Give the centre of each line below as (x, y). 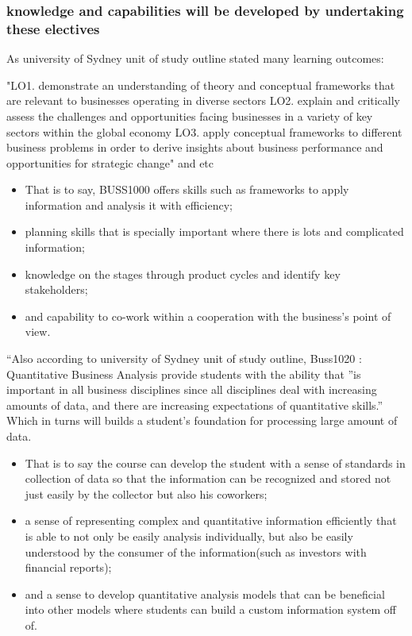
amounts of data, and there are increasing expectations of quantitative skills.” (195, 405)
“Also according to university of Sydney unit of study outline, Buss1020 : (184, 358)
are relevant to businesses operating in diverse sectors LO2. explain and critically (204, 100)
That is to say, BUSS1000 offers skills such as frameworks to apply (187, 189)
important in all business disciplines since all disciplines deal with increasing (192, 389)
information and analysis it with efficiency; (129, 204)
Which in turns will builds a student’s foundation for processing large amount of (202, 420)
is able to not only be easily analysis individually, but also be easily (189, 536)
